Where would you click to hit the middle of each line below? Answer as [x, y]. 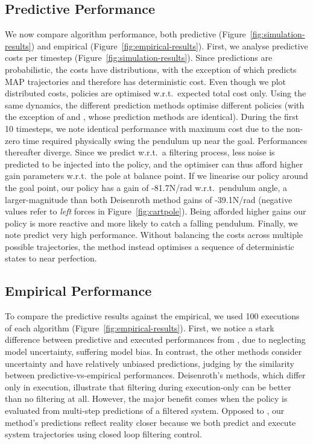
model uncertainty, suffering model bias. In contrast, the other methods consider [153, 352]
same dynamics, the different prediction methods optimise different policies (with [155, 105]
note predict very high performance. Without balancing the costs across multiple [154, 235]
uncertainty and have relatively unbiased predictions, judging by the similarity [150, 363]
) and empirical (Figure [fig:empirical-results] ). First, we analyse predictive [169, 45]
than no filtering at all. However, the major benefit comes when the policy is [146, 399]
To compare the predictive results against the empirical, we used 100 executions [152, 316]
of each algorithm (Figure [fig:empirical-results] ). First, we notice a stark [140, 327]
